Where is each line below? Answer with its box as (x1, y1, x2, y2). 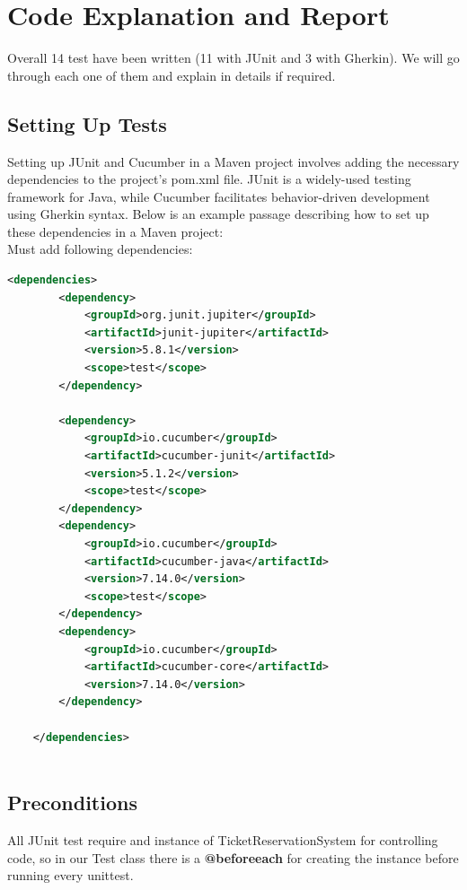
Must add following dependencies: (7, 240, 193, 258)
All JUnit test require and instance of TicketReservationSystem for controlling (7, 830, 438, 849)
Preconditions (7, 789, 137, 816)
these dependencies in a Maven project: (7, 222, 224, 240)
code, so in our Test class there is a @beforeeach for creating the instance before (7, 848, 459, 867)
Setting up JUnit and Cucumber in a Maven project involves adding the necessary (7, 152, 460, 170)
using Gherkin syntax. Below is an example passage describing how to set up (7, 205, 429, 223)
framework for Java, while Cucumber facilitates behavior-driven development (7, 187, 430, 205)
